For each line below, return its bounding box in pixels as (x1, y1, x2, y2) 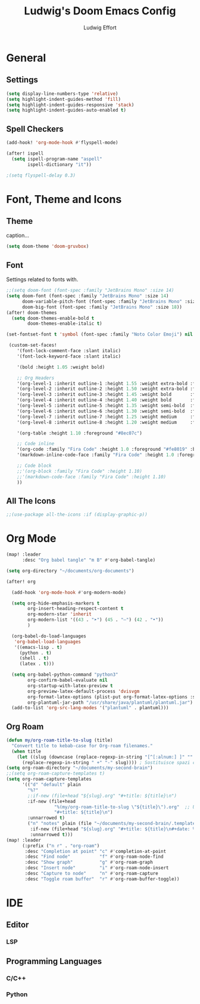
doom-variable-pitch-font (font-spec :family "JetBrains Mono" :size (21, 298, 198, 304)
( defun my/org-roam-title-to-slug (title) (6, 737, 113, 744)
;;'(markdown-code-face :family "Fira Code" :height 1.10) (17, 473, 167, 480)
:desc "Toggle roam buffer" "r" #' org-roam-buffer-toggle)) (24, 876, 180, 882)
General (6, 51, 46, 64)
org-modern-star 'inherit (27, 611, 92, 617)
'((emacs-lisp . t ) (14, 644, 62, 650)
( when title (11, 748, 42, 754)
